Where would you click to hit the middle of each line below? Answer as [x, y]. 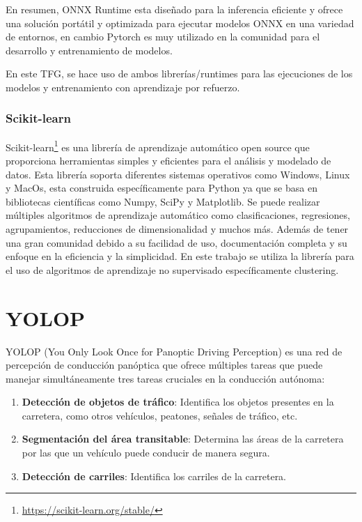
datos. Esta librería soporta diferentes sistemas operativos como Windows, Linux [178, 174]
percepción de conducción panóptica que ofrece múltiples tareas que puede [164, 365]
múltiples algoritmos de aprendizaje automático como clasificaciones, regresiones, [178, 215]
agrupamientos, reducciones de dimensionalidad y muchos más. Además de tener [177, 229]
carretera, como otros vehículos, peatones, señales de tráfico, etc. [160, 415]
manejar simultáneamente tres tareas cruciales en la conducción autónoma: [165, 378]
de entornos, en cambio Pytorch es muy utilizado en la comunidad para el [163, 37]
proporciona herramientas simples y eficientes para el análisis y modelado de [168, 161]
